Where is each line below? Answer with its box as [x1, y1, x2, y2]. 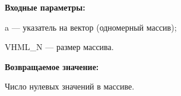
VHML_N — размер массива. [5, 41, 114, 53]
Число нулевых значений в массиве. [5, 80, 135, 92]
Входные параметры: [5, 1, 85, 13]
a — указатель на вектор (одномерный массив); [5, 21, 177, 33]
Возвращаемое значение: [5, 60, 99, 72]
